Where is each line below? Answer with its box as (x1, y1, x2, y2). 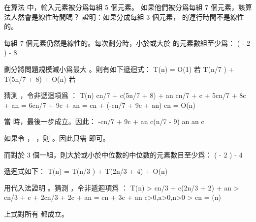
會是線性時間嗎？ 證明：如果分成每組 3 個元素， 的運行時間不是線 (24, 11, 237, 22)
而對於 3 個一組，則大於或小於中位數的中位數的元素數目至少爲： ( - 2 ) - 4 (4, 149, 243, 159)
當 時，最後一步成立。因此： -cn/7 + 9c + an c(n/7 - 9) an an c (4, 116, 204, 127)
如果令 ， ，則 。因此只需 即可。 (4, 132, 110, 143)
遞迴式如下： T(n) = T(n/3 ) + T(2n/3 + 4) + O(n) (4, 166, 168, 176)
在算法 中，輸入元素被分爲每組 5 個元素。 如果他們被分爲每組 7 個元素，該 (4, 2, 245, 12)
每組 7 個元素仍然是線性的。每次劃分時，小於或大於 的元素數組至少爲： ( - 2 (4, 37, 251, 48)
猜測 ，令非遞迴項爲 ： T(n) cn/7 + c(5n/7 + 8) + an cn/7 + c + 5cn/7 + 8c (4, 90, 246, 100)
